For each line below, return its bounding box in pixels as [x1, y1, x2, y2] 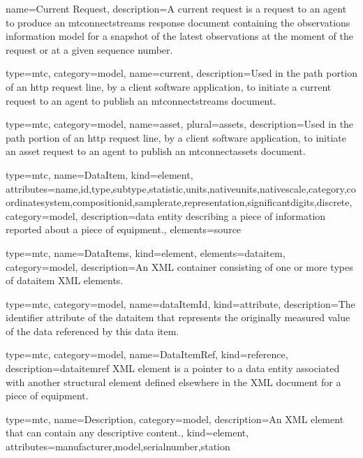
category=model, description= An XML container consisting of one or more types [6, 259, 353, 274]
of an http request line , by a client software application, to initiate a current [6, 79, 332, 94]
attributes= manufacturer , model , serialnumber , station [6, 439, 230, 454]
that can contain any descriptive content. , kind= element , [6, 425, 249, 440]
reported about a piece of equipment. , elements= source [6, 222, 242, 237]
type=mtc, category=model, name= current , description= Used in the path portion [6, 66, 358, 80]
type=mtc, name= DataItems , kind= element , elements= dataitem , [6, 245, 286, 260]
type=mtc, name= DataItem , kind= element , [6, 167, 193, 182]
